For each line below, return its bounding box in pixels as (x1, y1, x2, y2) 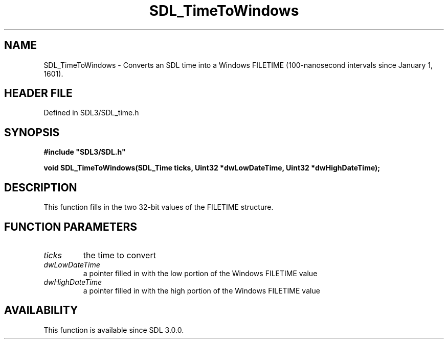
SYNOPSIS (4, 126, 60, 139)
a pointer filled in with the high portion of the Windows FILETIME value (83, 286, 320, 295)
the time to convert (83, 250, 156, 260)
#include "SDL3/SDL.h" (43, 148, 126, 157)
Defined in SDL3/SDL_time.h (43, 108, 139, 117)
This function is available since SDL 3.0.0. (43, 325, 184, 334)
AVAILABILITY (4, 304, 78, 317)
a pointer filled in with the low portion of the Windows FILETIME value (83, 268, 318, 278)
